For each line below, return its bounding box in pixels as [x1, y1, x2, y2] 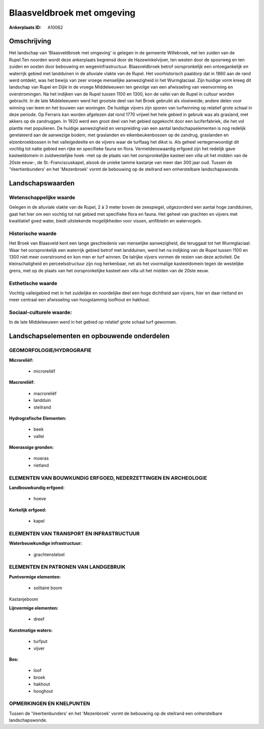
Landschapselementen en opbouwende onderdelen [9, 332, 170, 340]
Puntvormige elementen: [9, 574, 61, 579]
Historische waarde [9, 230, 57, 237]
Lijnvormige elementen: [9, 605, 59, 611]
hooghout [33, 688, 53, 694]
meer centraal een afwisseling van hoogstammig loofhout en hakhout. [9, 297, 150, 303]
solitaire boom [33, 585, 63, 591]
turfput [33, 639, 47, 644]
